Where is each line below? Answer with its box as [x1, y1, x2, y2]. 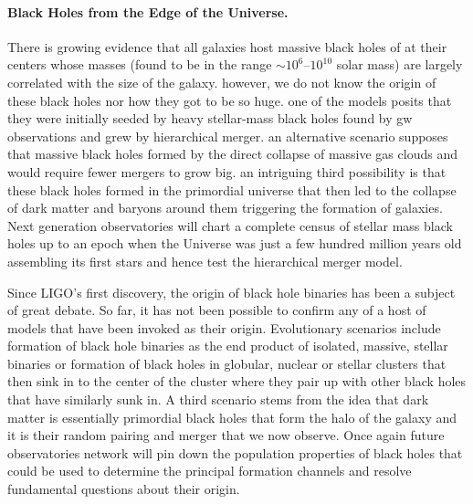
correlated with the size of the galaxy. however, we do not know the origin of [7, 72, 436, 91]
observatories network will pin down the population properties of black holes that [7, 443, 463, 462]
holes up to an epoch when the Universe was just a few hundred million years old [7, 234, 462, 253]
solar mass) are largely [336, 55, 463, 74]
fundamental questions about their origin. [7, 479, 240, 499]
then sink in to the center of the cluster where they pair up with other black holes [7, 372, 467, 391]
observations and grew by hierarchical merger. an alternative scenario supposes [7, 126, 448, 145]
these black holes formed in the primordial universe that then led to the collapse [7, 180, 457, 199]
